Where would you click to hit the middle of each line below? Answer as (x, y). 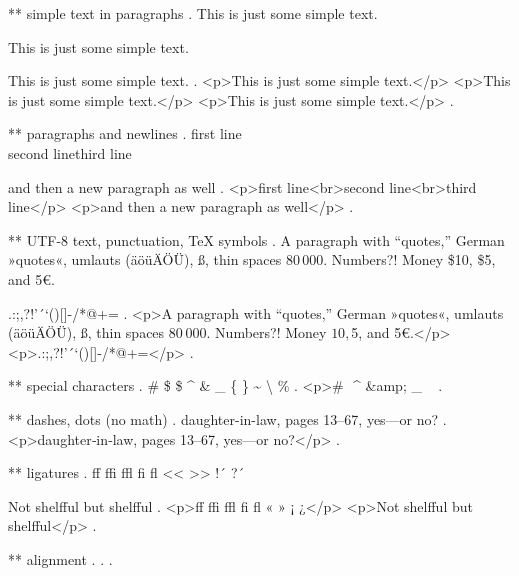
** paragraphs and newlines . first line (125, 133)
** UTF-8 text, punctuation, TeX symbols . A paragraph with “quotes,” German (256, 239)
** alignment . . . (60, 558)
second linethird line (70, 152)
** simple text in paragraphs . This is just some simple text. (193, 13)
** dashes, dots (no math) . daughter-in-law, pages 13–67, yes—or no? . (227, 418)
